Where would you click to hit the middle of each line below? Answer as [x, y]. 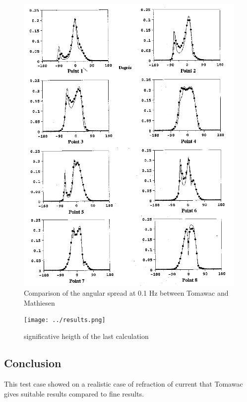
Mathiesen [39, 302]
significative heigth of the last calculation [86, 336]
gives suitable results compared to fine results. [74, 393]
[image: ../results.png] [65, 320]
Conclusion [33, 363]
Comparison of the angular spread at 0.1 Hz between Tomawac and [126, 293]
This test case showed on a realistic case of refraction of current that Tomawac [123, 383]
